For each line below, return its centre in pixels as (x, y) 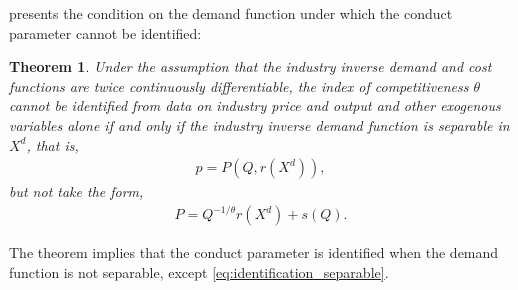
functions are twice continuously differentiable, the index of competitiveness (239, 85)
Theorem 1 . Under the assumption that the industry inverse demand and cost (250, 66)
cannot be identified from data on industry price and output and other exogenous (255, 105)
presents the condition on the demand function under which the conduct (231, 13)
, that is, (52, 144)
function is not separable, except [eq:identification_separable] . (199, 271)
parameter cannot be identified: (105, 32)
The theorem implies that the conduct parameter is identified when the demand (254, 252)
